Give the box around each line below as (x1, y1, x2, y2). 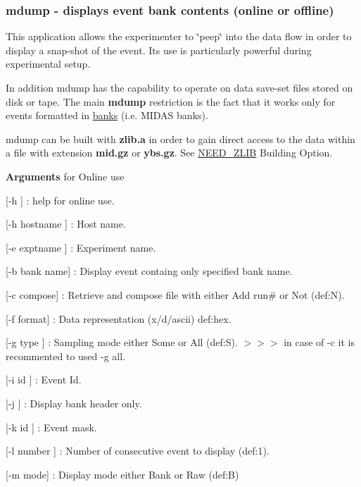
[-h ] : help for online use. (6, 192, 115, 207)
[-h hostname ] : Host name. (6, 216, 126, 231)
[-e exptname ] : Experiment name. (6, 240, 156, 254)
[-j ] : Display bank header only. (6, 395, 142, 410)
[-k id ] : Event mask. (6, 419, 97, 434)
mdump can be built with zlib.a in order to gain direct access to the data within (6, 131, 355, 146)
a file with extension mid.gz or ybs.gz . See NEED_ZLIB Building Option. (6, 145, 333, 160)
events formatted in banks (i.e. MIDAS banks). (6, 108, 208, 123)
